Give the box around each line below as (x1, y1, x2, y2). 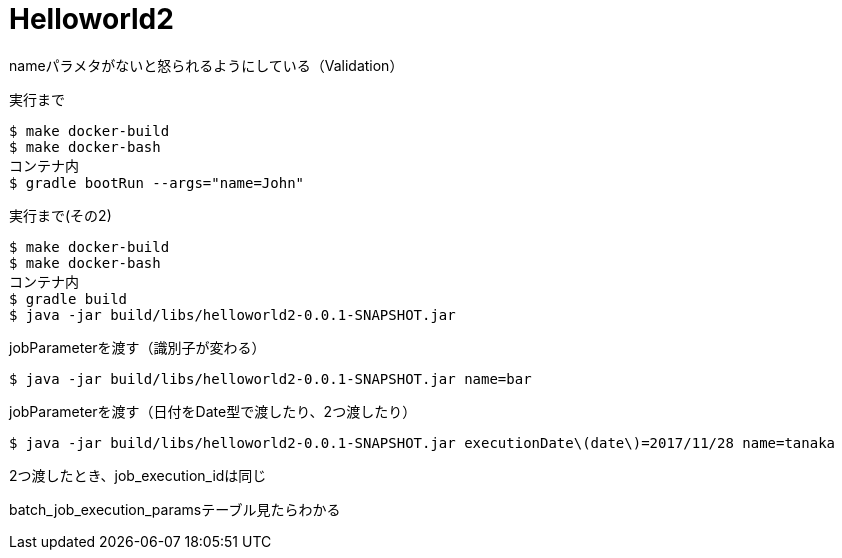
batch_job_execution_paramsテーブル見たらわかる (9, 500, 341, 518)
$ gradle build (9, 290, 128, 307)
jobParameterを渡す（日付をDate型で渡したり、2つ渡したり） (9, 402, 417, 420)
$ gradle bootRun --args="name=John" (9, 174, 305, 191)
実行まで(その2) (9, 206, 112, 224)
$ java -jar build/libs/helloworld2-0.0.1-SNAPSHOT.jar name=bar (9, 370, 532, 387)
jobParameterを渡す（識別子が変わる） (9, 338, 266, 356)
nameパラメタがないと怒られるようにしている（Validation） (9, 56, 404, 74)
